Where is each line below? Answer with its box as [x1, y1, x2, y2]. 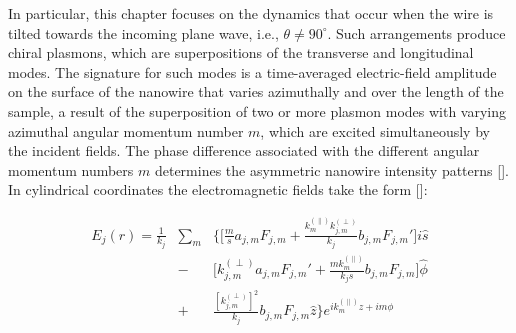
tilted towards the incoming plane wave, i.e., [8, 22, 279, 43]
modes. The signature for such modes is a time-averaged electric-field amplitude [8, 61, 497, 82]
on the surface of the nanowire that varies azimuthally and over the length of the [8, 81, 504, 102]
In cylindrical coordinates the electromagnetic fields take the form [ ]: [8, 179, 428, 200]
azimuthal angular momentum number [8, 120, 244, 141]
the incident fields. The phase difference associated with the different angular [8, 140, 480, 161]
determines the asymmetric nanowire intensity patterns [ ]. [154, 159, 509, 180]
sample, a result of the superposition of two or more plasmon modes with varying [8, 100, 507, 121]
